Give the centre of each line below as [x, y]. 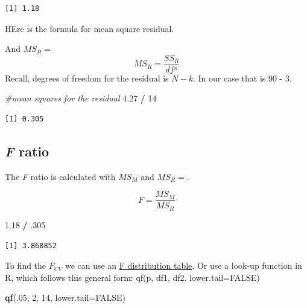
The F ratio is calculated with [60, 176]
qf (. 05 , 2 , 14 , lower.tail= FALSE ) [65, 297]
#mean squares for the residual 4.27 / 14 [81, 98]
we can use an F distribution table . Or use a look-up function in [183, 265]
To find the [26, 265]
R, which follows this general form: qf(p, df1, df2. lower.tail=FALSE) [132, 277]
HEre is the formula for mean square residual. [90, 28]
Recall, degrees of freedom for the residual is [87, 78]
